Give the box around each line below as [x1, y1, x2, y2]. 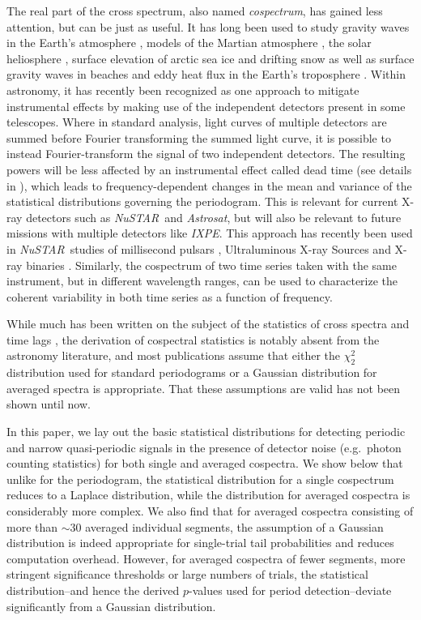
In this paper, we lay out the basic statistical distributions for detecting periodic [6, 423, 406, 440]
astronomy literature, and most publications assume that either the [6, 347, 340, 364]
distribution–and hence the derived [6, 581, 180, 598]
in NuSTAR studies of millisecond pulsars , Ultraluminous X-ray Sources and [6, 240, 391, 257]
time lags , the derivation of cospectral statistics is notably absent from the [6, 331, 380, 348]
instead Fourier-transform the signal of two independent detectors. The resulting [6, 145, 406, 162]
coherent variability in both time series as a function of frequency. [6, 288, 333, 305]
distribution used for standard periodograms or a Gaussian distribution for [6, 364, 377, 381]
